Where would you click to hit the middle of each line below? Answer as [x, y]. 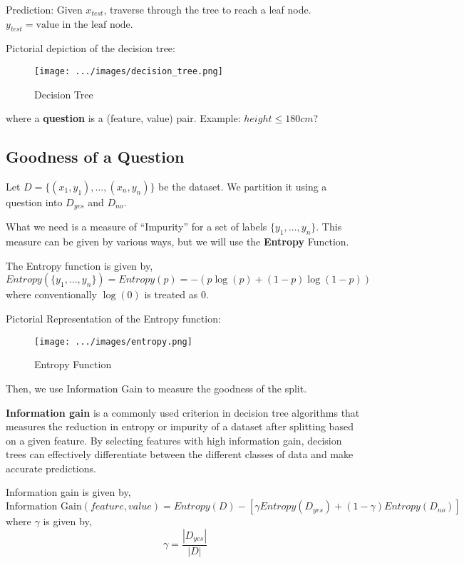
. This [329, 227]
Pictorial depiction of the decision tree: [91, 48]
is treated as [171, 294]
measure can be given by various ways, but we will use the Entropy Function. [177, 242]
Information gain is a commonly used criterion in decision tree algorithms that [183, 412]
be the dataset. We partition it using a [243, 187]
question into [34, 202]
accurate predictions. [51, 468]
